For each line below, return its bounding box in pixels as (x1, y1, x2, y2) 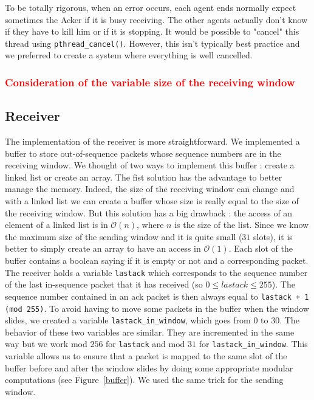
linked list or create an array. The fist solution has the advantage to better (5, 170, 282, 183)
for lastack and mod (106, 337, 185, 350)
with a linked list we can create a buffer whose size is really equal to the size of (5, 195, 299, 207)
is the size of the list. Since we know (174, 218, 309, 231)
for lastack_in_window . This (199, 337, 308, 350)
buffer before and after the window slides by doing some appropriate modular (5, 361, 293, 374)
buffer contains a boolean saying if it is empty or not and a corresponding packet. (5, 254, 309, 267)
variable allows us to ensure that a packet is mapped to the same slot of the (5, 350, 287, 362)
